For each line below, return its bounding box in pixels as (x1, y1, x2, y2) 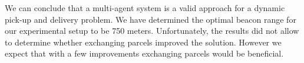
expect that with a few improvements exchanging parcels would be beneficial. (5, 47, 284, 60)
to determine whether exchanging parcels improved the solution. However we (5, 36, 282, 48)
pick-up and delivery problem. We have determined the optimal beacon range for (5, 13, 296, 25)
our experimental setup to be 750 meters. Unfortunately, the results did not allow (5, 24, 299, 37)
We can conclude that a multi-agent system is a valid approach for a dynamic (5, 2, 285, 13)
